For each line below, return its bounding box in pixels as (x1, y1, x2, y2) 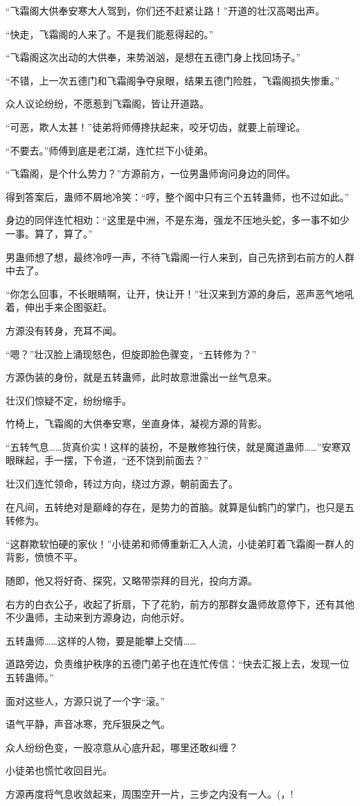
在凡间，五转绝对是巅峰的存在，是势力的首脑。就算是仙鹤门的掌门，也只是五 (6, 499, 354, 514)
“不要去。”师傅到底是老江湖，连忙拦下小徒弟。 (6, 143, 214, 157)
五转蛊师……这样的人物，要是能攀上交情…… (6, 633, 197, 647)
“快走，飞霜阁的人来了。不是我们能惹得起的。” (6, 26, 214, 41)
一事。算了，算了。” (6, 226, 93, 240)
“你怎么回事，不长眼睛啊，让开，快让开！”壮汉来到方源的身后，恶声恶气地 (6, 286, 345, 301)
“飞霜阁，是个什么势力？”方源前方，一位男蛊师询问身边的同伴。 (6, 166, 296, 181)
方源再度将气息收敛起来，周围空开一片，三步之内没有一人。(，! (6, 786, 294, 800)
